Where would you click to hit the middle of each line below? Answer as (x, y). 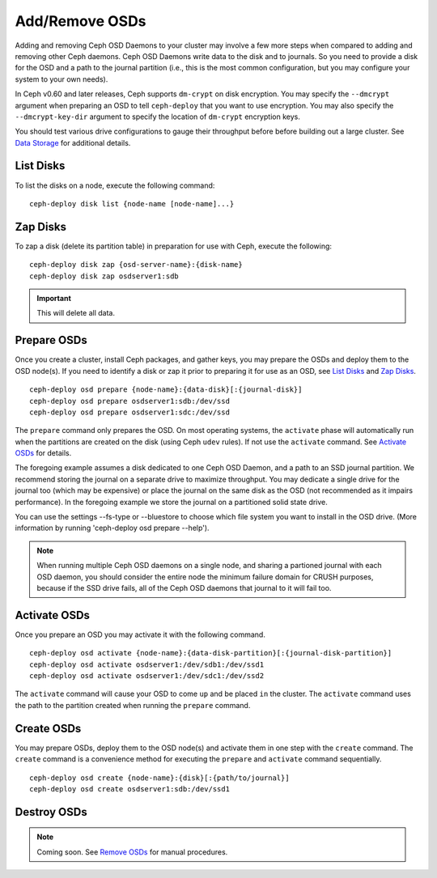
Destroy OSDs (51, 812)
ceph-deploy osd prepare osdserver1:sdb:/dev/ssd (130, 401)
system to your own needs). (62, 79)
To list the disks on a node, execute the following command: (115, 185)
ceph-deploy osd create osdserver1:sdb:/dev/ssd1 (130, 789)
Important (54, 299)
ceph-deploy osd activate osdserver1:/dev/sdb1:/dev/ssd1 (147, 664)
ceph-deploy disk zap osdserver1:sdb (104, 276)
